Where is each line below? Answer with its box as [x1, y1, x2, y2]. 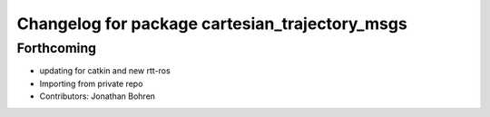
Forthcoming [16, 40, 97, 56]
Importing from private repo [39, 78, 143, 89]
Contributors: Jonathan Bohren [39, 91, 156, 102]
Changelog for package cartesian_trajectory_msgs [16, 14, 407, 34]
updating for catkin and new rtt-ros [39, 65, 171, 76]
